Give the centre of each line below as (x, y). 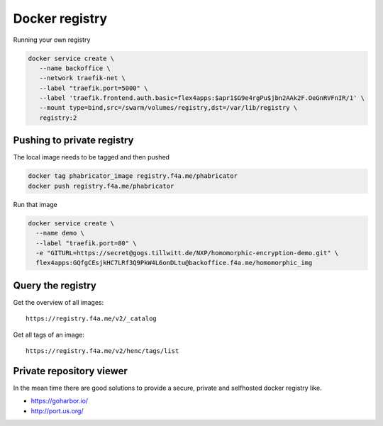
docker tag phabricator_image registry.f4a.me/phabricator (133, 176)
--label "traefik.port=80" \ (87, 243)
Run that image (35, 204)
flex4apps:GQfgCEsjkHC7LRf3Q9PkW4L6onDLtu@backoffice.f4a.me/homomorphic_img (174, 263)
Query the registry (55, 285)
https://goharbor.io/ (60, 401)
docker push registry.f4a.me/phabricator (101, 186)
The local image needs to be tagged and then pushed (91, 157)
